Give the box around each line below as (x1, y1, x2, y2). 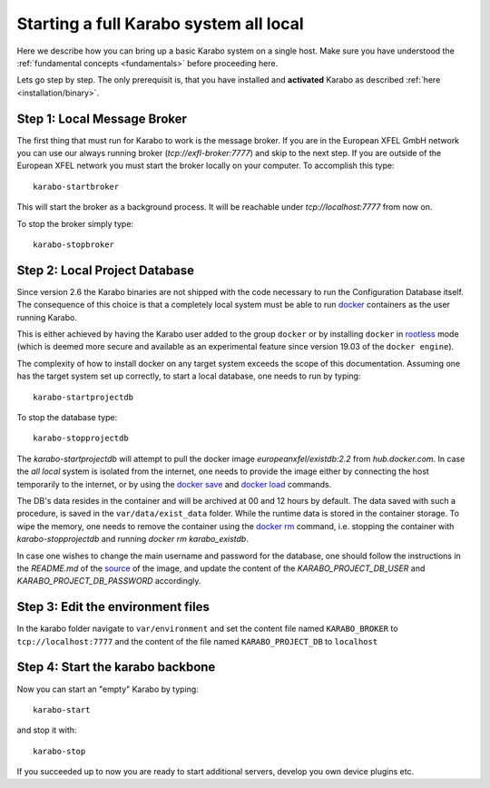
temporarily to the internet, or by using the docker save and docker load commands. (16, 478, 332, 489)
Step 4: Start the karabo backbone (16, 659, 216, 675)
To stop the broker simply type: (16, 218, 134, 229)
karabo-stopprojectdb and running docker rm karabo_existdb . (16, 534, 249, 545)
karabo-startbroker (33, 182, 120, 192)
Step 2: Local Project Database (16, 262, 195, 278)
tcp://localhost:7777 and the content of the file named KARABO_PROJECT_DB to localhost (16, 635, 378, 646)
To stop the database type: (16, 412, 118, 422)
